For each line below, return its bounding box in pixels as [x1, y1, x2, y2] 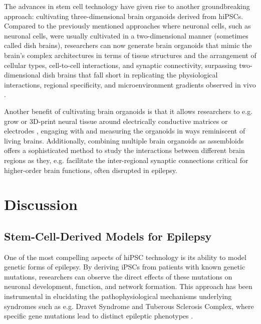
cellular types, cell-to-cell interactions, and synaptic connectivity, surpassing [4, 59, 237, 70]
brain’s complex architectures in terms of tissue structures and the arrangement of [4, 49, 256, 60]
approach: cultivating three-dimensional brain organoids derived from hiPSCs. [4, 10, 243, 21]
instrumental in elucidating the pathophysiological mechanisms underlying [4, 291, 232, 301]
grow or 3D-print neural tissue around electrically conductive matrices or [4, 115, 228, 126]
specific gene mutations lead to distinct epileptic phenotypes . [4, 310, 193, 321]
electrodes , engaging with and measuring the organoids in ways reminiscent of [4, 125, 245, 136]
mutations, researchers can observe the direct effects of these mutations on [4, 271, 232, 281]
